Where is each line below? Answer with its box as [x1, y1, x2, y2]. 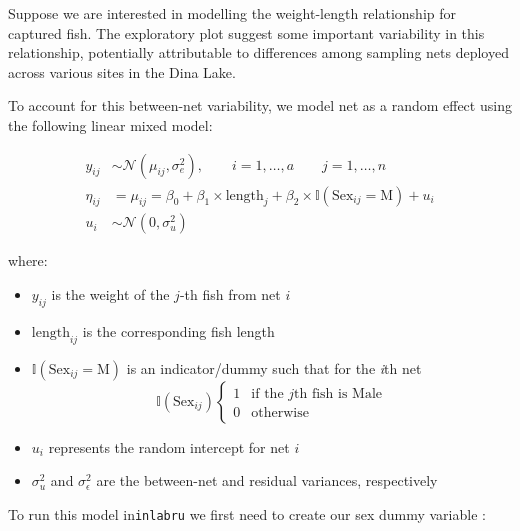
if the [251, 386, 284, 401]
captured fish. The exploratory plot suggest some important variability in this [8, 22, 485, 43]
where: [8, 250, 48, 271]
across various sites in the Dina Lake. [8, 61, 236, 82]
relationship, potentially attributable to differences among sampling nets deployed [8, 42, 509, 63]
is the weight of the [51, 284, 170, 305]
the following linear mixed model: [8, 114, 213, 135]
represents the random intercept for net [48, 436, 290, 457]
